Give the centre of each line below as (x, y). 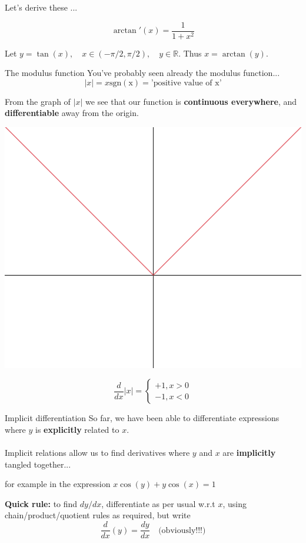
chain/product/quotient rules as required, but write (98, 515)
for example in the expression (58, 484)
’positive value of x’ (186, 83)
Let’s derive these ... (41, 7)
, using (235, 503)
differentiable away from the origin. (72, 113)
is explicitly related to (77, 429)
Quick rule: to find (41, 503)
